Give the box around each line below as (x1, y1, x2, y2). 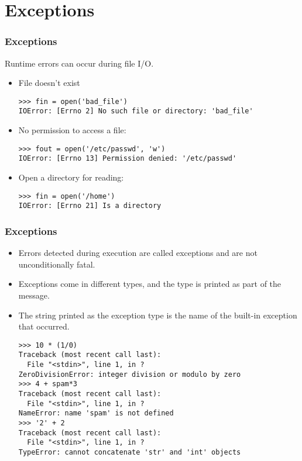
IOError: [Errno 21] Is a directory (18, 202, 162, 210)
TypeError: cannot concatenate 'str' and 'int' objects (18, 448, 241, 456)
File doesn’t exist (18, 77, 80, 89)
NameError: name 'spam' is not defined (18, 409, 174, 418)
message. (18, 289, 50, 301)
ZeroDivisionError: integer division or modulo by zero (18, 370, 241, 379)
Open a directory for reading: (18, 171, 124, 183)
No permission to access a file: (18, 124, 126, 136)
